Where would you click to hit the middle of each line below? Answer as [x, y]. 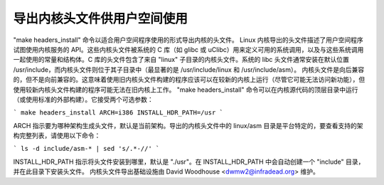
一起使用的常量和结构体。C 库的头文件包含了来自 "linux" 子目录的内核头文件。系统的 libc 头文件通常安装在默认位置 [181, 60]
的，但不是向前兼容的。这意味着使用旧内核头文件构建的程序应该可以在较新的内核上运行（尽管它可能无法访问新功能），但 [189, 80]
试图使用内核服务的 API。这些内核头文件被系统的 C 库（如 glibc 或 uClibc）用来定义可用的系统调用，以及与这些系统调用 [188, 49]
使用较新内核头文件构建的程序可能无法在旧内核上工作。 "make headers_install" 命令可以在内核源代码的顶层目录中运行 [186, 90]
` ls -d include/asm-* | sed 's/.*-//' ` [86, 149]
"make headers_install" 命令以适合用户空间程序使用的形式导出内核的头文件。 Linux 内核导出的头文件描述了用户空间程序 [188, 40]
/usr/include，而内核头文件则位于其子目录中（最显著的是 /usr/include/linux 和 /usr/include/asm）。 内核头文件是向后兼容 [189, 69]
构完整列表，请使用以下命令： [57, 136]
